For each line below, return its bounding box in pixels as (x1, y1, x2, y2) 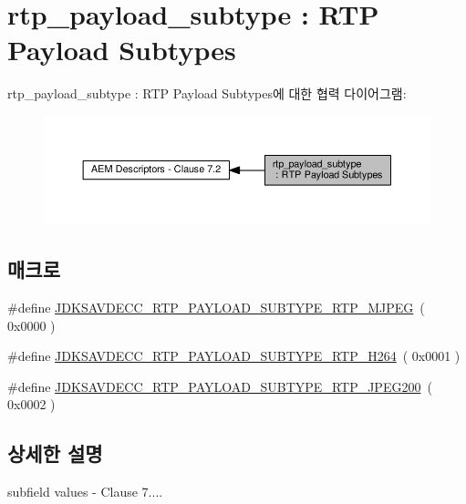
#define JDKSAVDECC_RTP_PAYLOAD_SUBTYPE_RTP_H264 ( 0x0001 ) (7, 346, 461, 365)
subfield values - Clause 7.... (7, 482, 163, 501)
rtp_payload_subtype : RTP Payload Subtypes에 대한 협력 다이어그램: (7, 84, 407, 103)
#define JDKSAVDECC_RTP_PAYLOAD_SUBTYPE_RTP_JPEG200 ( (7, 376, 432, 396)
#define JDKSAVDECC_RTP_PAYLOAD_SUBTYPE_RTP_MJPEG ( (7, 298, 425, 317)
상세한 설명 (7, 439, 103, 468)
